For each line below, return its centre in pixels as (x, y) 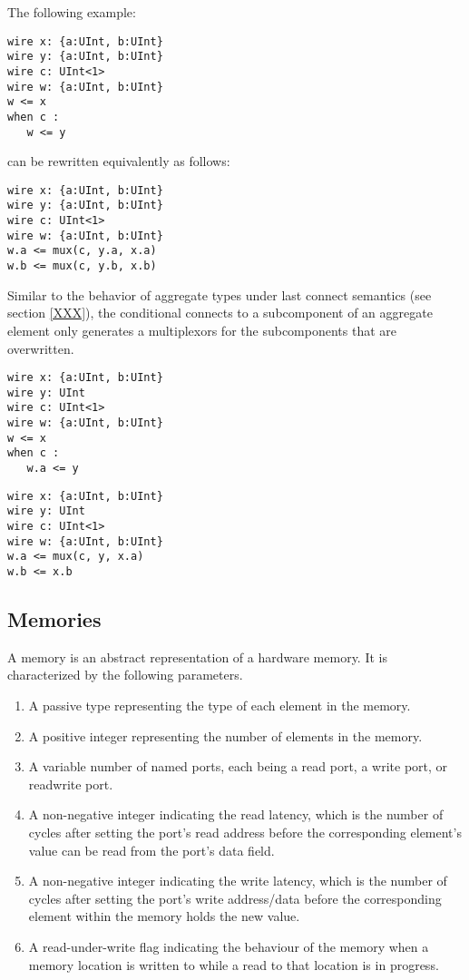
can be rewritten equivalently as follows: (119, 161)
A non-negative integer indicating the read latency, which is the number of (236, 814)
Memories (54, 619)
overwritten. (41, 348)
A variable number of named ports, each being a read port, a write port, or (238, 766)
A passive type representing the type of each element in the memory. (220, 706)
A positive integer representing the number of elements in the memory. (225, 735)
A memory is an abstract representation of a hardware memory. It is (197, 657)
